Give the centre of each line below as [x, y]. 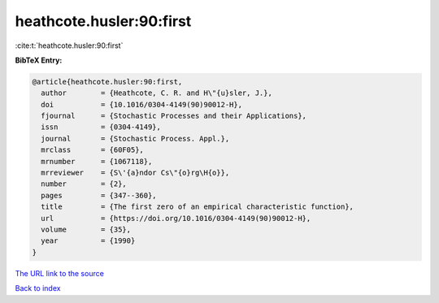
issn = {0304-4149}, [101, 127]
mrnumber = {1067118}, [97, 161]
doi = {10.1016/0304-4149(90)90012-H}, [142, 104]
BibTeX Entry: [39, 60]
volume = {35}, [86, 229]
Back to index [38, 288]
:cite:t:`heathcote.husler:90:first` [69, 45]
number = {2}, [84, 184]
